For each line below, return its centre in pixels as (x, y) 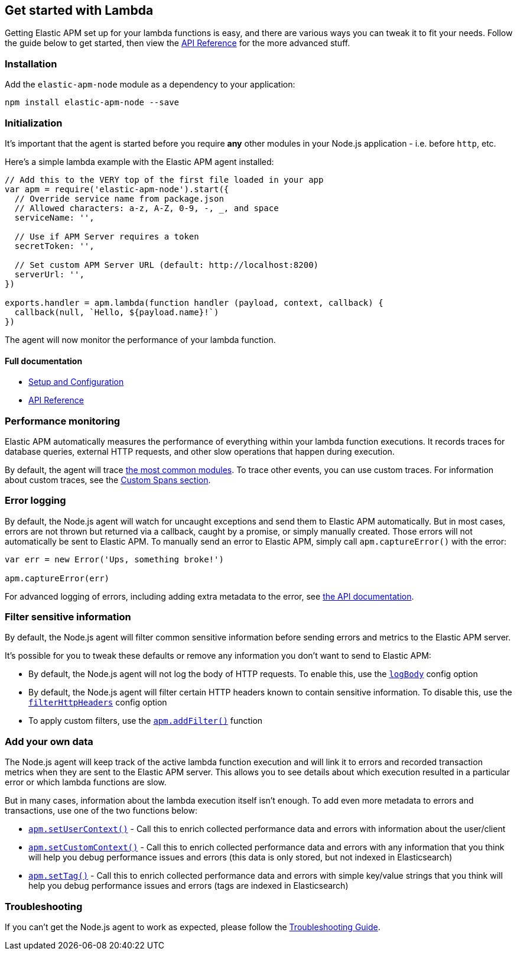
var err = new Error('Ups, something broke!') (114, 559)
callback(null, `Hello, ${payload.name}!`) (117, 312)
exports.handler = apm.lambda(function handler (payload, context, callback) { (194, 302)
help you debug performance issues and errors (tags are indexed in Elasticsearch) (188, 886)
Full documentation (44, 361)
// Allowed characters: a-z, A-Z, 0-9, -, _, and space (147, 208)
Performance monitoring (63, 421)
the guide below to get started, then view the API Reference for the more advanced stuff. (178, 43)
